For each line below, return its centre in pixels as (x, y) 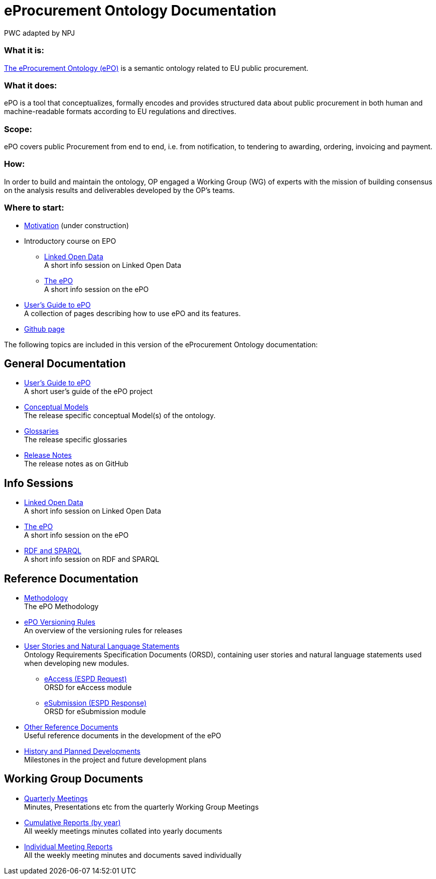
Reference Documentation (71, 578)
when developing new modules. (77, 663)
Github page (44, 329)
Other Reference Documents (71, 727)
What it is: (24, 51)
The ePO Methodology (61, 607)
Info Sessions (39, 483)
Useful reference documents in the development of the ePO (123, 736)
